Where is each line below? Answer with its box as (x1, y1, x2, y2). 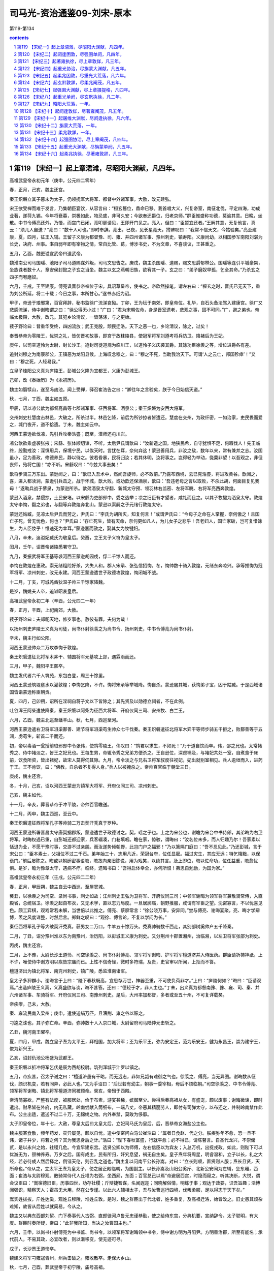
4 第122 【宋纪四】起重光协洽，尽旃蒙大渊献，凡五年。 (14, 65, 129, 71)
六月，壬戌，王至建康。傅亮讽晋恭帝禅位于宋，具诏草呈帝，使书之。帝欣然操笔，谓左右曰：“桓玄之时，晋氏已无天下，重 (9, 283, 261, 289)
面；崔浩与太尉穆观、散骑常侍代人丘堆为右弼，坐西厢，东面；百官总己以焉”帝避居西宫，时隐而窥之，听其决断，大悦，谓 (9, 1172, 261, 1179)
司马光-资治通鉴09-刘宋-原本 (9, 8, 132, 19)
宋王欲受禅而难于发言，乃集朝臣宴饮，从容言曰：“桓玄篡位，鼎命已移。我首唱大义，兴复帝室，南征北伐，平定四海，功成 (9, 205, 261, 211)
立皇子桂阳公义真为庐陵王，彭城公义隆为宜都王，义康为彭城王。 (9, 368, 143, 374)
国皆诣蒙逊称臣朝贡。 (9, 689, 54, 695)
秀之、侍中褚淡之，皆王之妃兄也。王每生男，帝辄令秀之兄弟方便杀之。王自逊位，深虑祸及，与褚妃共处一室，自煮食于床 (9, 750, 258, 756)
